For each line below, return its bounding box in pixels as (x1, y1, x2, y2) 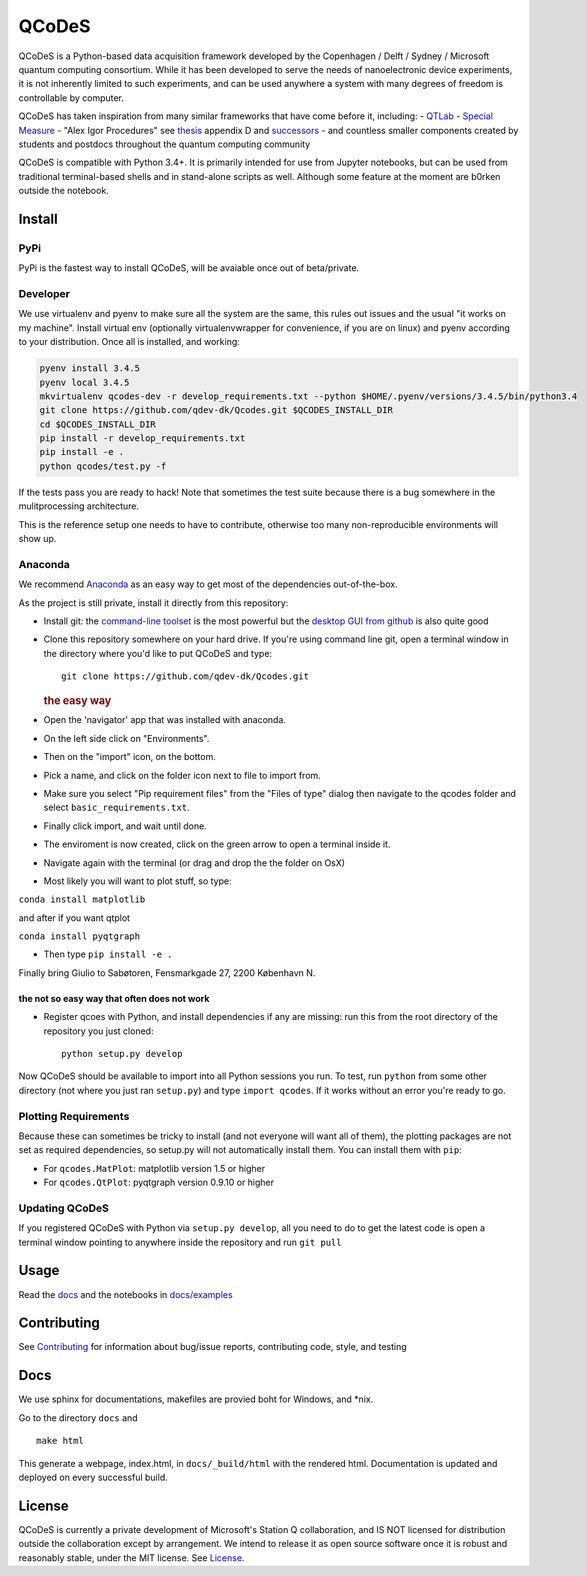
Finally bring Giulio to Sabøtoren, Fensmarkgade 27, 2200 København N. (18, 966, 316, 979)
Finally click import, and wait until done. (43, 820, 207, 832)
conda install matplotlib (18, 894, 146, 905)
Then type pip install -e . (43, 948, 173, 960)
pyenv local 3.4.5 (39, 376, 130, 388)
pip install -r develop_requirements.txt (39, 433, 246, 444)
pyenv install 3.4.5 (39, 363, 140, 374)
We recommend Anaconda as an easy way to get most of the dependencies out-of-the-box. (18, 578, 399, 590)
